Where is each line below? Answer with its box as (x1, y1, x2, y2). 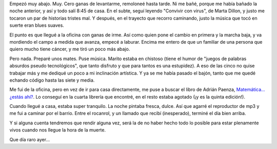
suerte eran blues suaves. (9, 22, 64, 28)
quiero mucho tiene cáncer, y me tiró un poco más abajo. (9, 46, 130, 52)
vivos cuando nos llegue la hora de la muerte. (9, 127, 106, 133)
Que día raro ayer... (9, 136, 50, 142)
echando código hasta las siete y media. (9, 77, 95, 83)
